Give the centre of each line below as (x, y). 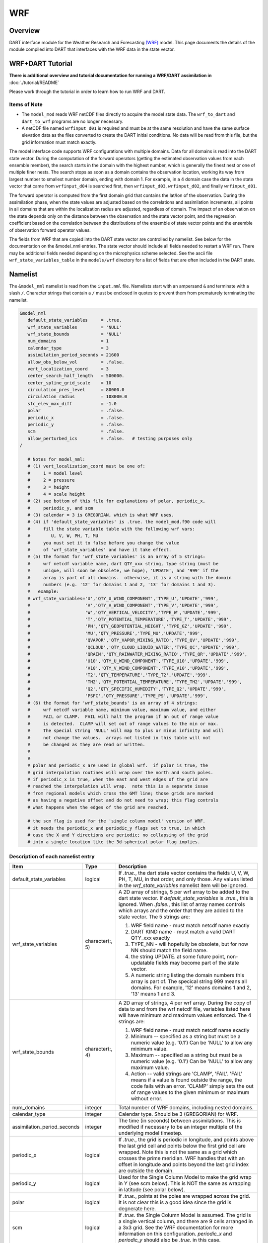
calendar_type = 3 (68, 348)
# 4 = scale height (56, 494)
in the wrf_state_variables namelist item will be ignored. (183, 886)
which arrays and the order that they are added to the (181, 911)
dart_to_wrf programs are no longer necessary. (72, 121)
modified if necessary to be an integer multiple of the (180, 1127)
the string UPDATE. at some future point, (178, 957)
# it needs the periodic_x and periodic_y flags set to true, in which (117, 828)
